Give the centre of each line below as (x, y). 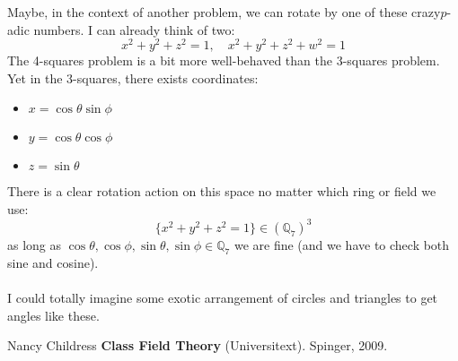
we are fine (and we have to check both (342, 245)
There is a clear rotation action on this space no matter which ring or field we (222, 191)
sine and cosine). (53, 262)
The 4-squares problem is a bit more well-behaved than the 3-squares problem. (224, 60)
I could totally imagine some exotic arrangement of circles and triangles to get (223, 298)
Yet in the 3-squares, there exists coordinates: (133, 77)
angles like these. (53, 315)
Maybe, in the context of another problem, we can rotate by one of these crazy (224, 12)
